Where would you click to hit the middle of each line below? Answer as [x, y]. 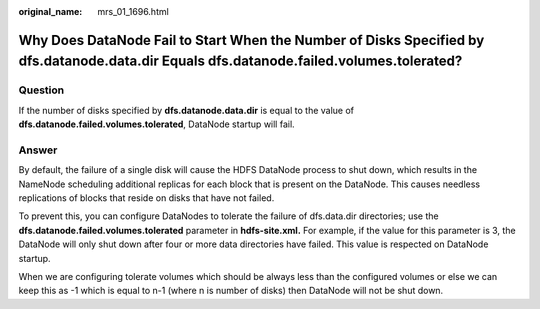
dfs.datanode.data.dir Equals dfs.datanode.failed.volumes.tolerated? [240, 61]
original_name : [50, 11]
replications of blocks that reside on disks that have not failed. [146, 198]
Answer [38, 150]
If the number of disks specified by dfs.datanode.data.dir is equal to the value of [186, 110]
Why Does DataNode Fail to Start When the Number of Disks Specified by [251, 40]
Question [41, 90]
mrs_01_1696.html [133, 11]
